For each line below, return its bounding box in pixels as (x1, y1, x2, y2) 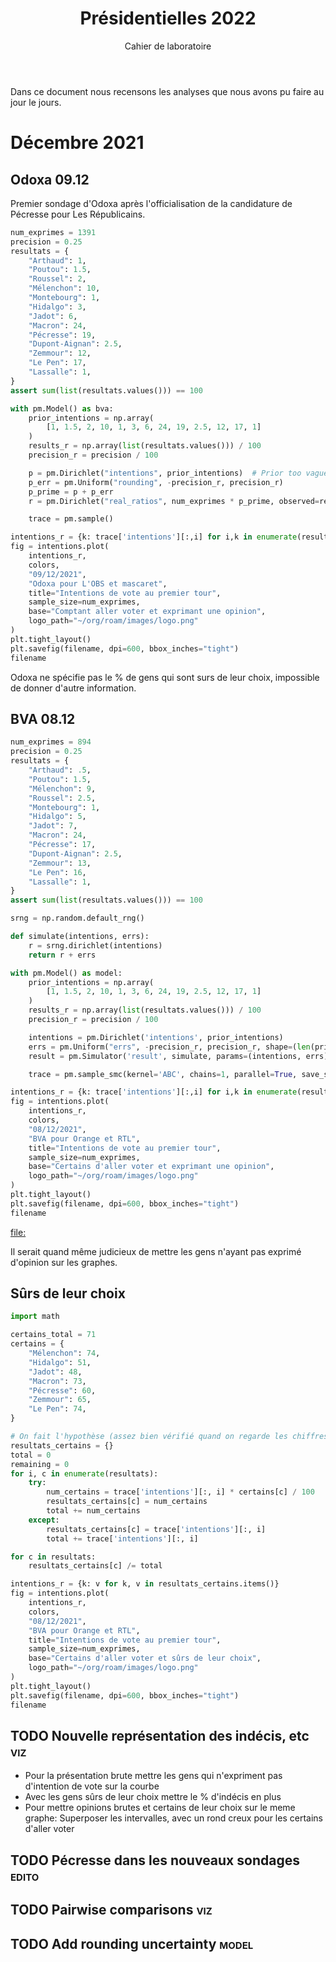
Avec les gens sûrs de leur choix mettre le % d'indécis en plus (24, 1791, 282, 1803)
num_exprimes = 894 (10, 737, 92, 747)
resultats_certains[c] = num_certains (46, 1497, 208, 1507)
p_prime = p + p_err (28, 487, 114, 497)
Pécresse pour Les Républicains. (10, 208, 146, 220)
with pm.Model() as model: (10, 968, 123, 978)
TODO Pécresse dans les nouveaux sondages (10, 1852, 300, 1869)
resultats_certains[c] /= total (28, 1561, 163, 1571)
